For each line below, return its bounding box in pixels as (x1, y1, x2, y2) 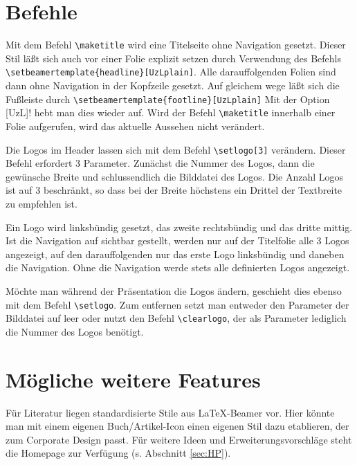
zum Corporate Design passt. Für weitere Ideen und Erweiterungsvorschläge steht (6, 432, 352, 446)
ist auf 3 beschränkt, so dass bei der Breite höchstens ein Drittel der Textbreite (6, 183, 342, 197)
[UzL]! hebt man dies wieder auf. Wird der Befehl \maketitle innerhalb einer (6, 105, 336, 120)
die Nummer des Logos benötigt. (6, 324, 144, 338)
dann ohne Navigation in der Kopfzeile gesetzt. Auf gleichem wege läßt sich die (6, 78, 340, 93)
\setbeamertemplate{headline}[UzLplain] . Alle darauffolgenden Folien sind (6, 64, 336, 79)
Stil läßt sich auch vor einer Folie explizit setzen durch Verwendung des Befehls (6, 51, 341, 65)
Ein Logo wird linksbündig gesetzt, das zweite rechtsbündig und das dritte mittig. (6, 219, 353, 234)
